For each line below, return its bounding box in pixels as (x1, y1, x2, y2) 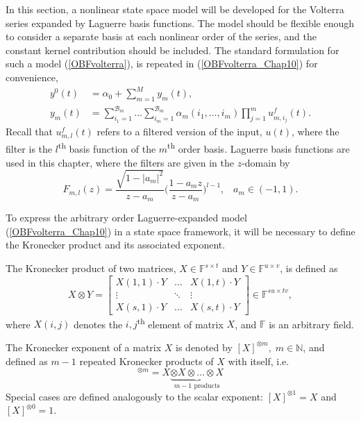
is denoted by (176, 339, 233, 354)
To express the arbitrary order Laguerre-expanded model (6, 210, 247, 225)
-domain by (242, 155, 290, 169)
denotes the (74, 316, 123, 331)
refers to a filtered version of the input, (96, 124, 262, 139)
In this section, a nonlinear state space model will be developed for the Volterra (6, 2, 344, 16)
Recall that (6, 124, 53, 139)
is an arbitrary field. (269, 316, 354, 331)
